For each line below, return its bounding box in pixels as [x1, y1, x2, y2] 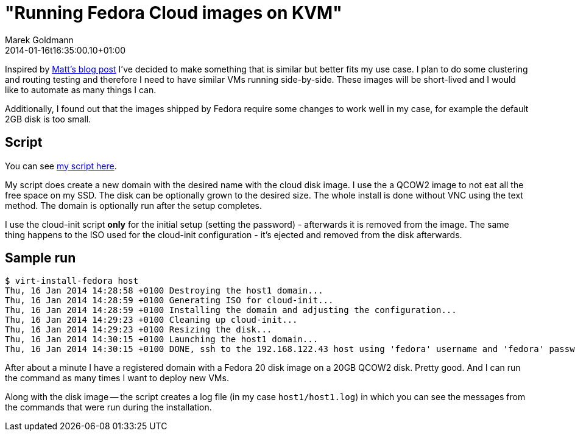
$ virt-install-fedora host [5, 276, 139, 286]
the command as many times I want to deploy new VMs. [5, 373, 229, 384]
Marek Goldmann [5, 34, 74, 45]
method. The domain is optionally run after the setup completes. [5, 200, 262, 211]
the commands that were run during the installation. [5, 402, 212, 413]
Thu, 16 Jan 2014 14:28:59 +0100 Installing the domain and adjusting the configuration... [5, 305, 457, 315]
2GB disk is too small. [5, 113, 91, 124]
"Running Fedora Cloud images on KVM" [5, 2, 342, 23]
